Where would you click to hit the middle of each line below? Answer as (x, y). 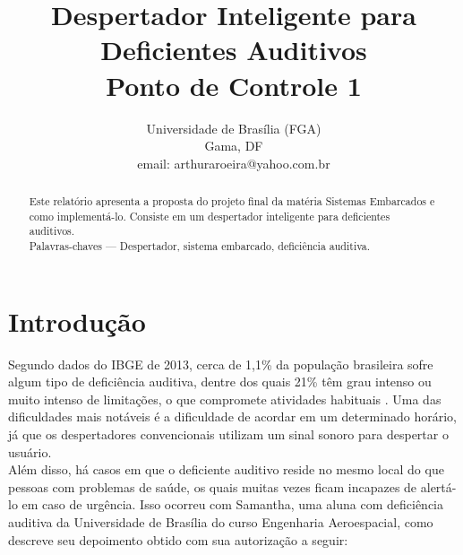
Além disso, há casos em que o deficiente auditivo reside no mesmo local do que (226, 469)
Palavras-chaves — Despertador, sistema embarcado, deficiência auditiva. (200, 246)
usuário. (30, 451)
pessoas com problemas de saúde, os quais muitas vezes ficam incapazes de (213, 486)
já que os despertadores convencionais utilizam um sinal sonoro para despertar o (228, 434)
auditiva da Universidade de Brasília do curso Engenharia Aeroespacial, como (221, 521)
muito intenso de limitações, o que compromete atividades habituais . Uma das (225, 399)
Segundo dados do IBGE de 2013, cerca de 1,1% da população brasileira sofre (221, 364)
